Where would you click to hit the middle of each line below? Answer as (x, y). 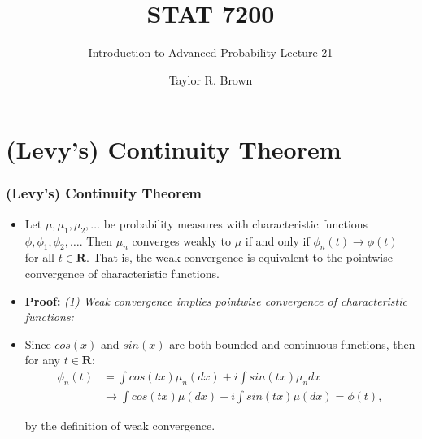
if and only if (277, 240)
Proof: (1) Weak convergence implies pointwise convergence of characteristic (216, 300)
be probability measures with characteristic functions (236, 223)
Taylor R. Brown (211, 79)
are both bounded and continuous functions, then (292, 343)
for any (43, 360)
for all (40, 257)
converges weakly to (181, 240)
